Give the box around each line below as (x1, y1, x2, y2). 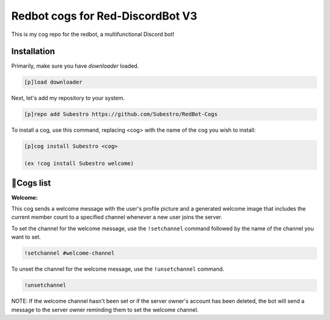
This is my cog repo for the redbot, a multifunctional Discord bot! (11, 31, 175, 38)
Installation (11, 46, 55, 57)
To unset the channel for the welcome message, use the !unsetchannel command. (11, 266, 224, 273)
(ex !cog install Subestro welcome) (24, 160, 134, 167)
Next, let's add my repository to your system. (11, 95, 125, 102)
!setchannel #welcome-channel (24, 250, 115, 256)
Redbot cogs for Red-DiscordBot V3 (11, 9, 198, 23)
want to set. (11, 233, 42, 241)
